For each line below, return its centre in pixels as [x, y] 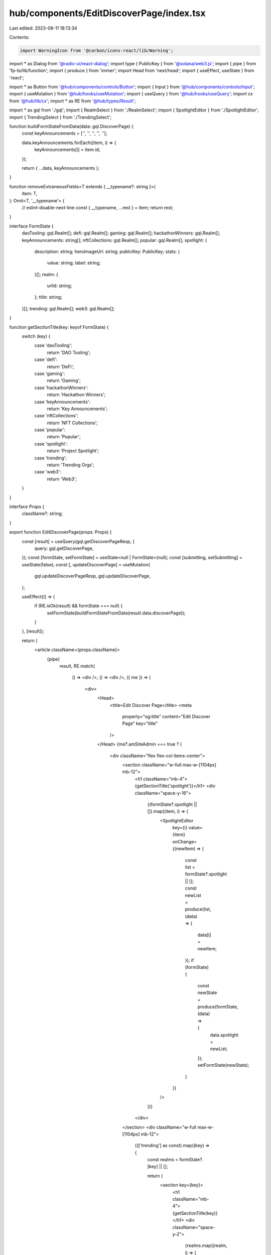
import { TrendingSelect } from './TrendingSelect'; [60, 117]
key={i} [180, 828]
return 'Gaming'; [64, 381]
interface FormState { [31, 226]
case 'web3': [48, 472]
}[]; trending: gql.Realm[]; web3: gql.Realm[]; [68, 308]
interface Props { [27, 507]
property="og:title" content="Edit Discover [166, 716]
